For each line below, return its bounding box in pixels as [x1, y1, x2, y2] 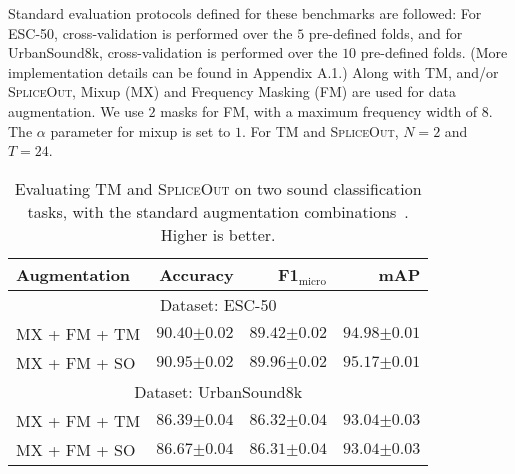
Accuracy [159, 262, 234, 286]
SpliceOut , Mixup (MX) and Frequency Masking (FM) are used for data [8, 81, 456, 102]
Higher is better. [160, 222, 276, 246]
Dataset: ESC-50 [159, 292, 277, 316]
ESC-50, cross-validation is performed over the [8, 22, 293, 43]
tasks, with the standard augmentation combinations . [27, 199, 409, 223]
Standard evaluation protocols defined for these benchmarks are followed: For [8, 3, 482, 23]
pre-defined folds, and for [308, 22, 463, 43]
